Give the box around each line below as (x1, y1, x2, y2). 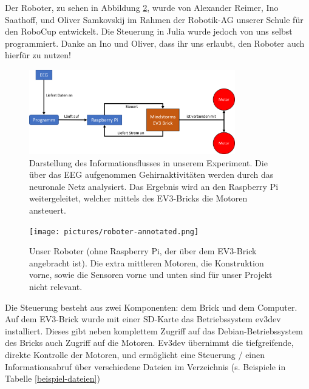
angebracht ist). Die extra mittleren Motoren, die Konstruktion (29, 256, 264, 269)
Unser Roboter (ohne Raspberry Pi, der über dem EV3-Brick (29, 245, 257, 257)
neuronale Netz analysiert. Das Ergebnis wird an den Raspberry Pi (29, 180, 279, 192)
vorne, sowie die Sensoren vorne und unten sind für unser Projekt (29, 268, 273, 281)
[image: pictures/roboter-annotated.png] (29, 227, 199, 236)
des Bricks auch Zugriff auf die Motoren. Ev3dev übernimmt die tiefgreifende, (5, 336, 294, 349)
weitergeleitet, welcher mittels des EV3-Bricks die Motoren (29, 192, 248, 205)
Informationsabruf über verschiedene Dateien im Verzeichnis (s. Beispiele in (5, 360, 286, 373)
